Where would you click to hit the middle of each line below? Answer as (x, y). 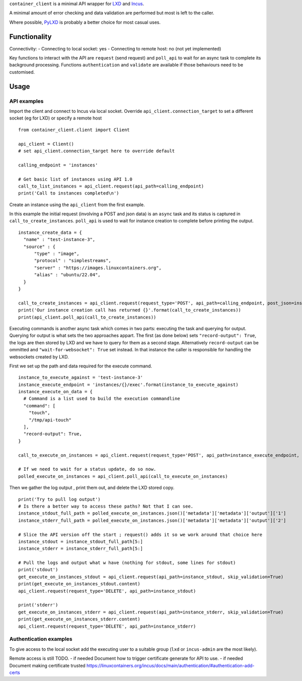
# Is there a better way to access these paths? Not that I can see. (106, 506)
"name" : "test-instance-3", (59, 240)
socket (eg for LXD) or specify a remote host (56, 118)
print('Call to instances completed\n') (69, 193)
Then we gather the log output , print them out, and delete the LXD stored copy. (92, 488)
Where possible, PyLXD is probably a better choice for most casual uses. (85, 22)
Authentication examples (41, 639)
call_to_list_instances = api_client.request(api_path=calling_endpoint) (111, 186)
